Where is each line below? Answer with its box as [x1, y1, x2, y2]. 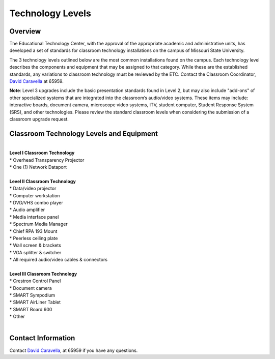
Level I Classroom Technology [9, 150, 75, 156]
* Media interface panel [9, 214, 59, 220]
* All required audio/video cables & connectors [9, 257, 108, 263]
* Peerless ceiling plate [9, 235, 58, 241]
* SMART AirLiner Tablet [9, 299, 61, 305]
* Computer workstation [9, 192, 60, 198]
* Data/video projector [9, 186, 57, 192]
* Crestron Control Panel [9, 278, 61, 284]
